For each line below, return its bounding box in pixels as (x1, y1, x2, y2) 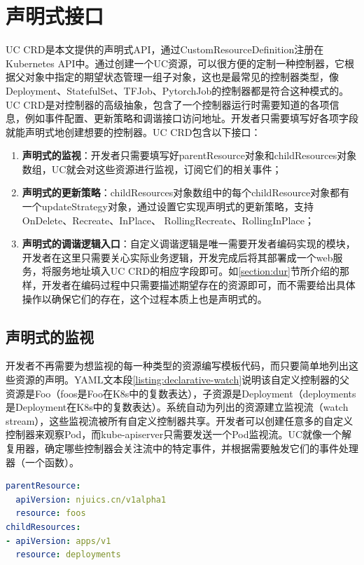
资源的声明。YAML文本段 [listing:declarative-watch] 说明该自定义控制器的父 (15, 372, 350, 387)
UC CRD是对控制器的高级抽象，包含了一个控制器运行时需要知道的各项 (6, 97, 330, 111)
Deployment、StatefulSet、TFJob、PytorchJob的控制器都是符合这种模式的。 (6, 83, 349, 97)
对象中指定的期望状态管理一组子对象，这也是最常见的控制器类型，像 (24, 69, 339, 84)
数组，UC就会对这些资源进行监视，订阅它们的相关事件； (22, 161, 282, 176)
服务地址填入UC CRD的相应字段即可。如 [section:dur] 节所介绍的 (51, 264, 339, 278)
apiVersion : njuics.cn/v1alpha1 (15, 494, 167, 505)
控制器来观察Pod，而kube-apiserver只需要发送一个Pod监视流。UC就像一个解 (6, 427, 352, 442)
